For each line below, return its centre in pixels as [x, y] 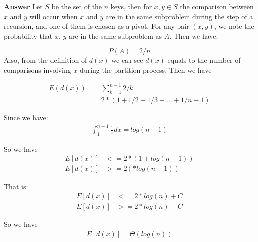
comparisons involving [38, 69]
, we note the [234, 26]
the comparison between [217, 6]
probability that [28, 36]
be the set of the [77, 6]
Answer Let [23, 6]
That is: [16, 186]
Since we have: [26, 117]
